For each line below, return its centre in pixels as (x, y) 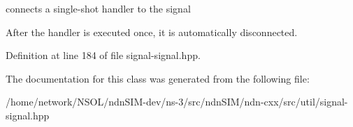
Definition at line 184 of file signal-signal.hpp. (103, 55)
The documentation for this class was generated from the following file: (158, 78)
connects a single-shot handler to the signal (98, 8)
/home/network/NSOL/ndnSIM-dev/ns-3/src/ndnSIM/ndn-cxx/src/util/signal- (177, 102)
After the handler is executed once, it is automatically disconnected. (152, 32)
